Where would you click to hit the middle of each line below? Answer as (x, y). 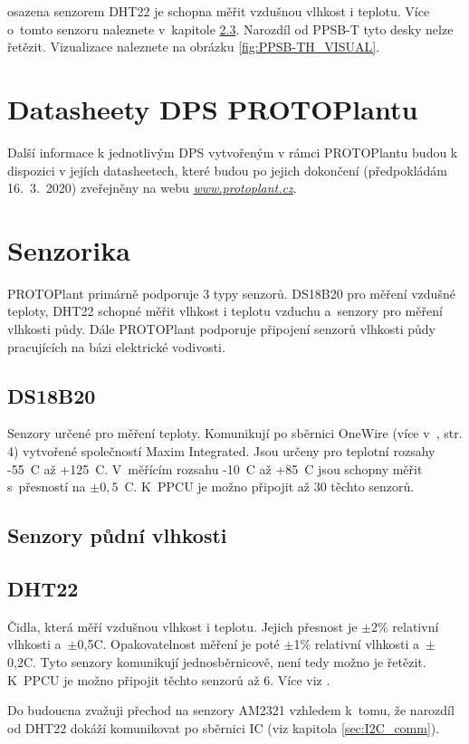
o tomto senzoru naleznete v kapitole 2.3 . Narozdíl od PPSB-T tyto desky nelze (230, 29)
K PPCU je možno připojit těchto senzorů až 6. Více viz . (169, 679)
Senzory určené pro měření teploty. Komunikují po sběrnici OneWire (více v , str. (235, 433)
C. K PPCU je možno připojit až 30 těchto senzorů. (269, 486)
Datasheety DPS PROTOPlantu (213, 108)
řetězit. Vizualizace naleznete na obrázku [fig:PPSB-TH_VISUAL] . (194, 47)
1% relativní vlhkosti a (356, 644)
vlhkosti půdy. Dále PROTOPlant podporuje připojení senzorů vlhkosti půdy (221, 329)
